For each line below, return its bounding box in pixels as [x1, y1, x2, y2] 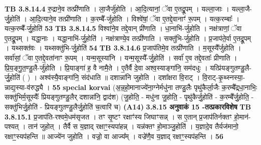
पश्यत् [5, 121, 19, 131]
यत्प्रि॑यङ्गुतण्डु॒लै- [210, 62, 251, 72]
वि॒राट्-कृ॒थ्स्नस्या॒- [202, 72, 245, 82]
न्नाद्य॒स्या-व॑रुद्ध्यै [5, 81, 43, 92]
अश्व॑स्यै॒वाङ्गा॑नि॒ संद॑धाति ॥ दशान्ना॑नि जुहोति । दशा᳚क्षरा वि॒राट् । [39, 72, 200, 82]
